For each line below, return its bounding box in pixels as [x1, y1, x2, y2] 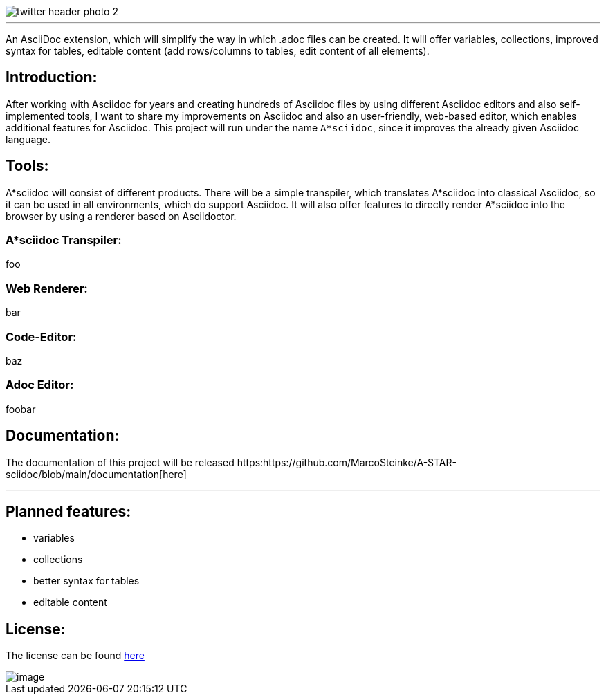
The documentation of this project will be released [6, 456, 235, 468]
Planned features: [6, 502, 131, 520]
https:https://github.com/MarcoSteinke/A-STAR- [237, 456, 457, 468]
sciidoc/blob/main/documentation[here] [6, 468, 187, 480]
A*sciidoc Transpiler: [6, 233, 122, 248]
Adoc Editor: [6, 378, 74, 392]
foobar [6, 403, 36, 415]
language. [6, 133, 51, 145]
